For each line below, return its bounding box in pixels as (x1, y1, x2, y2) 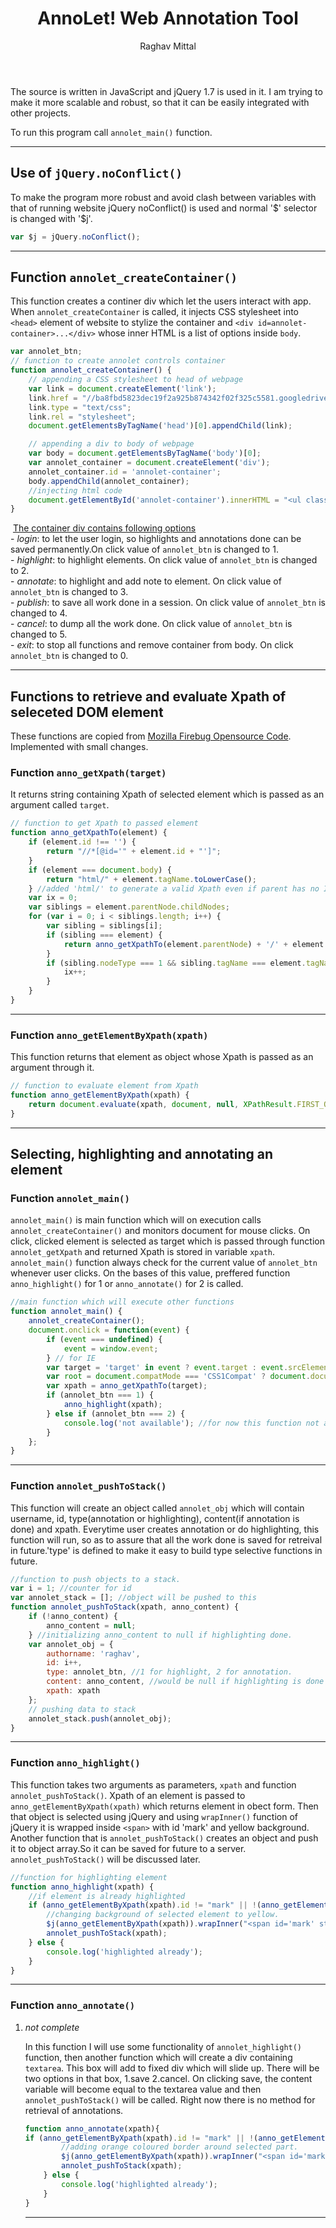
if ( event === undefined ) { (46, 1334, 163, 1344)
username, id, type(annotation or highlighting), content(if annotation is (10, 1512, 300, 1524)
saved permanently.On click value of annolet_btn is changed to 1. (10, 543, 279, 556)
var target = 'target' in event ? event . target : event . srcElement (46, 1362, 333, 1372)
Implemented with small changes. (10, 741, 149, 753)
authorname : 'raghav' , (46, 1648, 141, 1659)
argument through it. (10, 1062, 95, 1074)
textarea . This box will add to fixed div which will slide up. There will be (24, 2062, 320, 2074)
